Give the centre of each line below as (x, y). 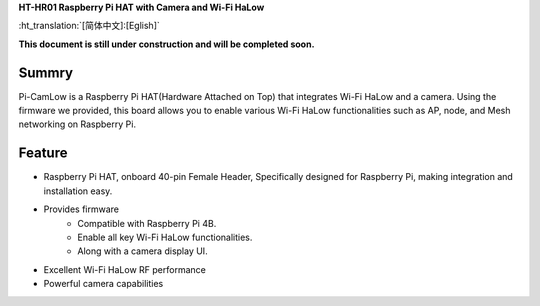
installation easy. (78, 191)
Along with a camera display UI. (143, 251)
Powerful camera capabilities (103, 284)
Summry (46, 72)
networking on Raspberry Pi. (77, 124)
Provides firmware (81, 209)
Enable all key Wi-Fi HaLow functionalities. (165, 237)
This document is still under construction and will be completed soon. (166, 44)
